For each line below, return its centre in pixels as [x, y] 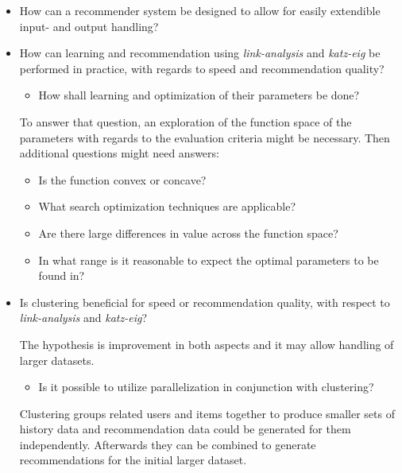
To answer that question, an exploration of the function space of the [186, 121]
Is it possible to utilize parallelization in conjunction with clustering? [206, 387]
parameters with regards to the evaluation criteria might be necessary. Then [205, 137]
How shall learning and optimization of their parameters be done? [199, 95]
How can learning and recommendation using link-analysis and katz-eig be [200, 53]
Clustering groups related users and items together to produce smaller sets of [207, 413]
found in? [62, 275]
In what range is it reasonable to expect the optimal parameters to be [209, 260]
